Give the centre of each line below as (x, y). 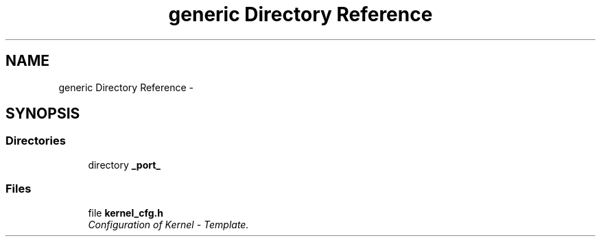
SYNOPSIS (43, 114)
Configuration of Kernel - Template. (168, 224)
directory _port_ (125, 165)
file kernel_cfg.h (126, 213)
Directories (36, 141)
